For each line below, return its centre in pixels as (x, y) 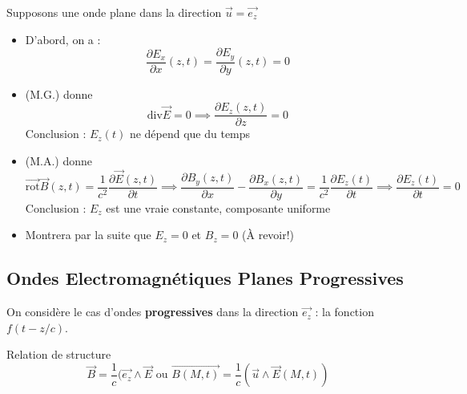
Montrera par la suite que (88, 235)
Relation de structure (59, 354)
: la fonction (344, 312)
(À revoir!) (268, 235)
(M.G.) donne (59, 93)
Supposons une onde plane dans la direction (114, 12)
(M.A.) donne (59, 160)
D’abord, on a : (63, 39)
